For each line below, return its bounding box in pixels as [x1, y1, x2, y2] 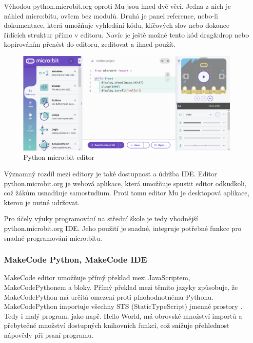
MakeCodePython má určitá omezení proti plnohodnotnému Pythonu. [4, 291, 214, 302]
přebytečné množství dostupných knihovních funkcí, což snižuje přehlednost [4, 320, 230, 330]
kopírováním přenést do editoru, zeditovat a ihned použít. [4, 39, 176, 49]
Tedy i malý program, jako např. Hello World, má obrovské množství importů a [4, 310, 242, 321]
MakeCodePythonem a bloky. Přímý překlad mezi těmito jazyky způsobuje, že [4, 282, 238, 292]
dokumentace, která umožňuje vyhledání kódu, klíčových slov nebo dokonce [4, 20, 230, 30]
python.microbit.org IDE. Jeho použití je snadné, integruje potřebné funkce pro [4, 223, 242, 233]
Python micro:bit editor [23, 152, 95, 162]
